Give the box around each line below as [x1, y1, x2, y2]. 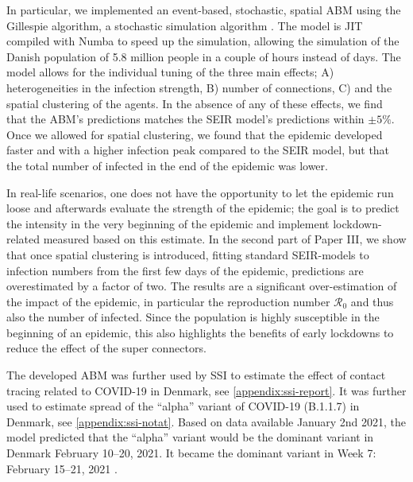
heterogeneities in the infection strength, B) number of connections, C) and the [6, 79, 392, 95]
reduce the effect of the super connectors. [6, 340, 206, 356]
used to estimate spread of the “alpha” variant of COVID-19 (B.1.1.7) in [6, 398, 360, 414]
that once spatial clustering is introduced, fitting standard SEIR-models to [6, 246, 369, 262]
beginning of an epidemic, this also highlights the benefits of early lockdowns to [6, 324, 394, 340]
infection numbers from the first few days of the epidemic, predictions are [6, 262, 364, 278]
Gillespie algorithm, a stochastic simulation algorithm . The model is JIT [6, 17, 363, 33]
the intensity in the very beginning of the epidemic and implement [6, 215, 330, 231]
